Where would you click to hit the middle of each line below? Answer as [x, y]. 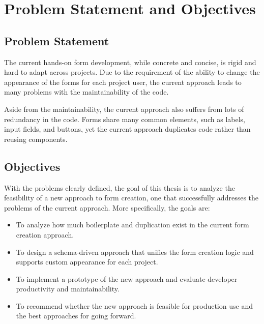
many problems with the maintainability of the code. [86, 92]
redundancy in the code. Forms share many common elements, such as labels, [125, 119]
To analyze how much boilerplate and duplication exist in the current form [133, 225]
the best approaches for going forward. [76, 316]
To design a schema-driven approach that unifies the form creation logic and [135, 252]
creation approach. [45, 234]
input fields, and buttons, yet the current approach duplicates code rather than [127, 129]
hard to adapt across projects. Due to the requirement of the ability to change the [132, 72]
